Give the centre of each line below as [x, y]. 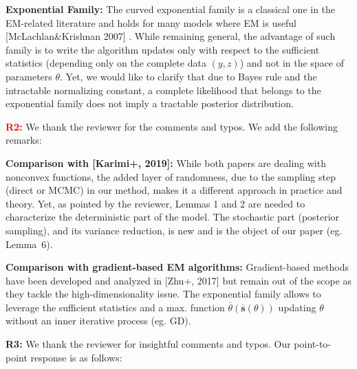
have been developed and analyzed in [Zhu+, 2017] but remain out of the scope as [179, 280]
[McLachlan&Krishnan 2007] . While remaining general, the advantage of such [171, 36]
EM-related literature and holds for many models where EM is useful [151, 22]
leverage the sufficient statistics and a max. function [115, 307]
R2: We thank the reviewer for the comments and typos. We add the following [172, 126]
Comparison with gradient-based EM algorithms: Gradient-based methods [177, 267]
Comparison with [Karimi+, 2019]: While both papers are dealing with [166, 163]
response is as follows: [76, 357]
